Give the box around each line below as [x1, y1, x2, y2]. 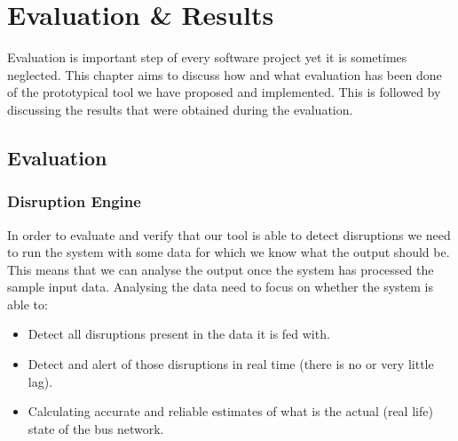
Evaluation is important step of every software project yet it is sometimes [7, 48, 407, 67]
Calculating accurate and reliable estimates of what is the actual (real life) [28, 402, 433, 421]
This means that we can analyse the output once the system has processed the [7, 260, 434, 278]
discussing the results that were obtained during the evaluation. [7, 100, 353, 118]
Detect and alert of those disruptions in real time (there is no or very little [28, 355, 434, 373]
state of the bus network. [28, 419, 164, 437]
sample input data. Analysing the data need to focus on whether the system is [7, 277, 433, 296]
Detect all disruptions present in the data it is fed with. [28, 325, 330, 343]
